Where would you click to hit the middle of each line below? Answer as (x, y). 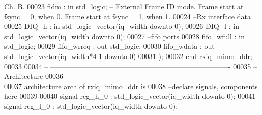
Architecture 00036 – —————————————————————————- (128, 76)
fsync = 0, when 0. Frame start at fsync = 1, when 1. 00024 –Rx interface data (127, 16)
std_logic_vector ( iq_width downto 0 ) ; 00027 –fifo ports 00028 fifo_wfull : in (124, 36)
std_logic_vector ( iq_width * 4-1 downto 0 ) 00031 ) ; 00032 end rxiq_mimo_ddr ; (128, 56)
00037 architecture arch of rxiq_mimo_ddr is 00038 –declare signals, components (131, 86)
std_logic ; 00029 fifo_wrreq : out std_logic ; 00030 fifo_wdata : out (109, 46)
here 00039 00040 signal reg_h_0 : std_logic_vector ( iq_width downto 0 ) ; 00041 (130, 96)
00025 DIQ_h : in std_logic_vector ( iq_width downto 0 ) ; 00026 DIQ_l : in (122, 26)
